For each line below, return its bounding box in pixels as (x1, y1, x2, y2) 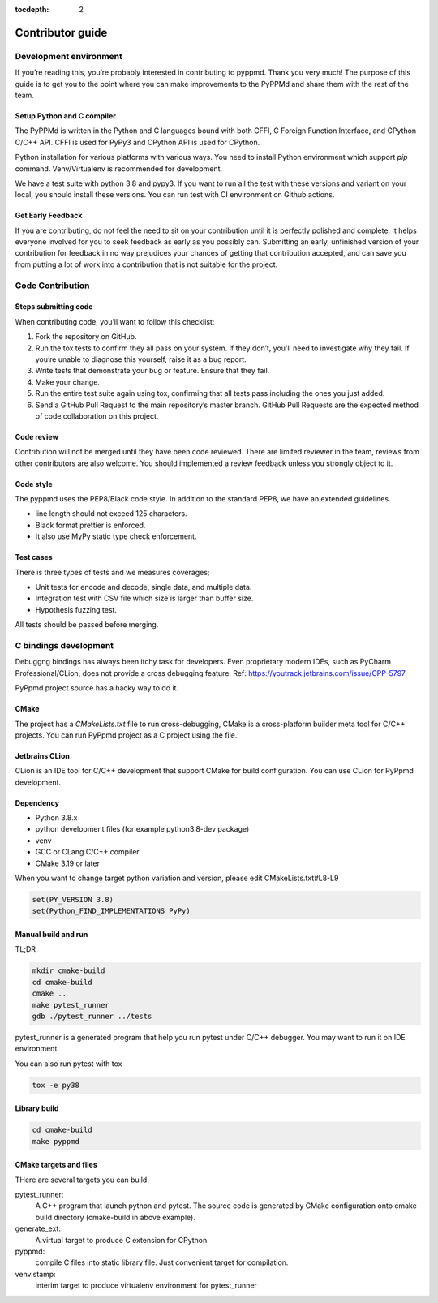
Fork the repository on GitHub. (35, 332, 137, 342)
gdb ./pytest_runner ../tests (32, 1011, 152, 1021)
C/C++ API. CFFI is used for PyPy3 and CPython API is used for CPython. (15, 137, 260, 147)
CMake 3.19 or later (35, 858, 101, 868)
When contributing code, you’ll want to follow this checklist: (15, 316, 215, 326)
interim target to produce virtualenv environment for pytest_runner (35, 1280, 257, 1290)
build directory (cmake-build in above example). (35, 1212, 196, 1222)
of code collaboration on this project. (35, 411, 159, 421)
